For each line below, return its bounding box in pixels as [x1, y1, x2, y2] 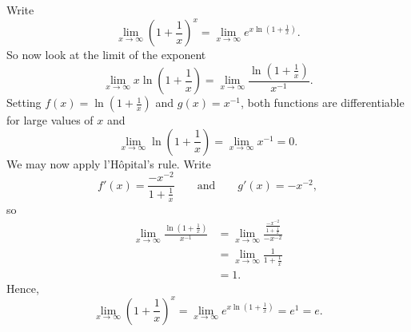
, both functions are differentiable [240, 94, 405, 111]
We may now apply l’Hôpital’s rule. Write [6, 155, 211, 172]
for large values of [6, 112, 94, 128]
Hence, [6, 279, 39, 296]
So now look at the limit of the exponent [6, 46, 206, 63]
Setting [6, 94, 42, 111]
